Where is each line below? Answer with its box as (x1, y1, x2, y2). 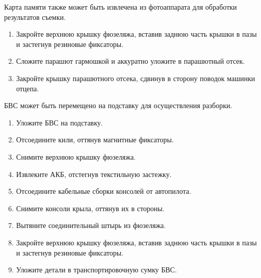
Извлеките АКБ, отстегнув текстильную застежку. (16, 168, 172, 179)
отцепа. (16, 83, 39, 93)
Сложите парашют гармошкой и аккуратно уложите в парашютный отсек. (16, 56, 245, 66)
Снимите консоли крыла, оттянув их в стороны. (16, 203, 165, 213)
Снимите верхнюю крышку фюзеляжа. (16, 151, 136, 162)
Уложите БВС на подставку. (16, 117, 103, 128)
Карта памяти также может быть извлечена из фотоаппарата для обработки (4, 2, 237, 12)
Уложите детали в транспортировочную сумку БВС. (16, 264, 177, 275)
